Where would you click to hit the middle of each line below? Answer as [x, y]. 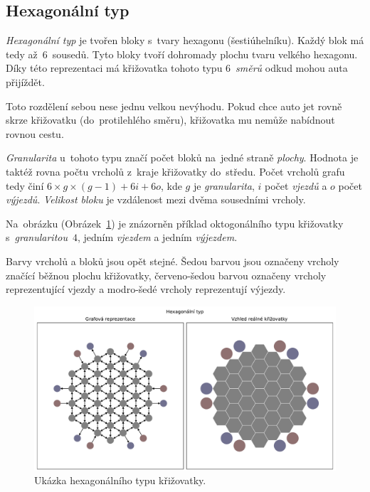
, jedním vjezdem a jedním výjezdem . [157, 237]
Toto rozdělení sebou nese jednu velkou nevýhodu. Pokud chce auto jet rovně [174, 106]
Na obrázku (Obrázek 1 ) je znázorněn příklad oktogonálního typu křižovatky [175, 223]
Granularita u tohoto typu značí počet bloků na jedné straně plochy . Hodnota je [182, 157]
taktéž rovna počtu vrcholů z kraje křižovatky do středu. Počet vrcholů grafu [175, 171]
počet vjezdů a [296, 185]
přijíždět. [25, 81]
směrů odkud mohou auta [292, 68]
